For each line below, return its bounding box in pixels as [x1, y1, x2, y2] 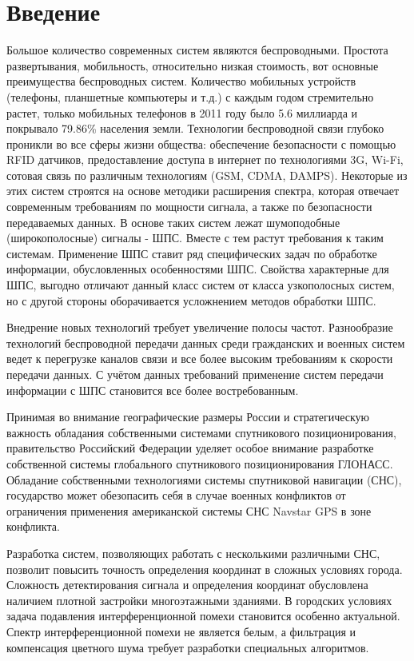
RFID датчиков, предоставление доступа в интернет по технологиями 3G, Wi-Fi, [6, 151, 404, 168]
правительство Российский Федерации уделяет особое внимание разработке [6, 440, 374, 456]
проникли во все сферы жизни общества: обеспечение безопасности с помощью [6, 135, 396, 152]
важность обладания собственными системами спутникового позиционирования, [6, 424, 396, 440]
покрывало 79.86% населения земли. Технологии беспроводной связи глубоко [6, 120, 384, 137]
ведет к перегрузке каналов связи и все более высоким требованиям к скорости [6, 350, 393, 367]
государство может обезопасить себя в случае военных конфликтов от [6, 487, 346, 504]
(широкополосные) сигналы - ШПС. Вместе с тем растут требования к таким [6, 229, 384, 246]
